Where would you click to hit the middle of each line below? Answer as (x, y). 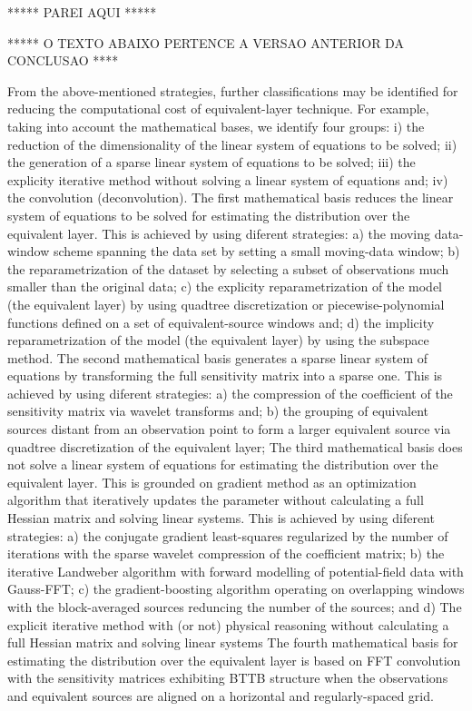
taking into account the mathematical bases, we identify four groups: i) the (216, 126)
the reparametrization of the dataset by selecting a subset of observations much (228, 268)
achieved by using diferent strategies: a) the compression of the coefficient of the (230, 393)
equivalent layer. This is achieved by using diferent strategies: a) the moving (219, 233)
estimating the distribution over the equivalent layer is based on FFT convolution (234, 660)
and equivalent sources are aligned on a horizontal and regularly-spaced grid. (221, 695)
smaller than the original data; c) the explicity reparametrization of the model (225, 286)
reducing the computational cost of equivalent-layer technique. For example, (218, 109)
